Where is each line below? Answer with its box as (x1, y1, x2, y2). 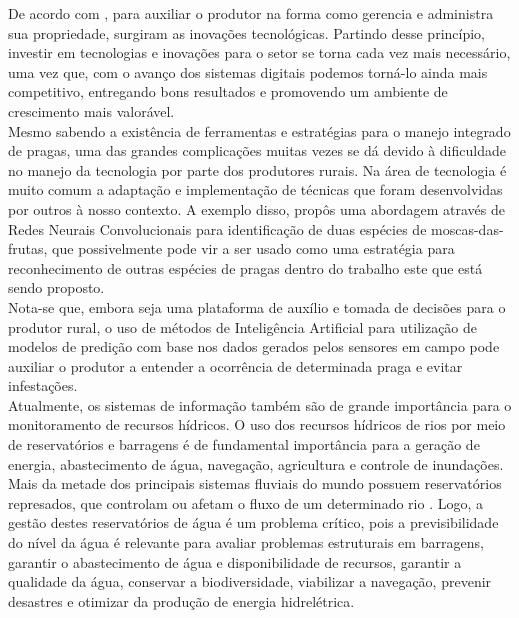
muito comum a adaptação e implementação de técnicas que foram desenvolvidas (8, 179, 503, 200)
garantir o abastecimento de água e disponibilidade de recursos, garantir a (8, 551, 462, 572)
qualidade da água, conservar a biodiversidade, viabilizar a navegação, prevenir (8, 571, 492, 592)
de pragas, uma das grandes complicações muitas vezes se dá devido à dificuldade (8, 140, 506, 161)
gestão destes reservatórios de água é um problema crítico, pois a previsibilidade (8, 512, 499, 533)
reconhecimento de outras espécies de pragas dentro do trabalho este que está (8, 257, 483, 278)
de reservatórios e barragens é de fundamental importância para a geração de (8, 434, 480, 455)
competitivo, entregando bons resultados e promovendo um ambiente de (8, 81, 448, 102)
